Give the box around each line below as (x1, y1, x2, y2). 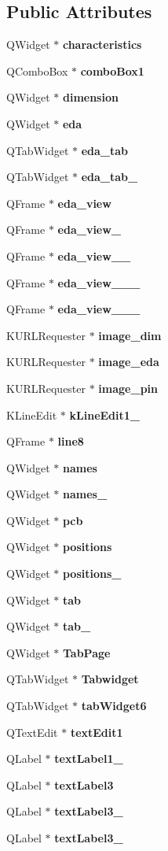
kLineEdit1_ (69, 406, 140, 423)
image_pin (98, 379, 159, 396)
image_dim (98, 327, 162, 343)
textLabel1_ (54, 750, 123, 767)
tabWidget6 (81, 697, 147, 714)
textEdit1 (70, 723, 123, 740)
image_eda (98, 353, 159, 370)
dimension (62, 89, 119, 105)
